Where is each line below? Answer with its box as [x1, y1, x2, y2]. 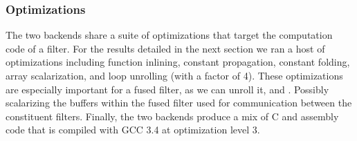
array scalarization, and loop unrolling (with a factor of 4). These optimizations [6, 68, 343, 82]
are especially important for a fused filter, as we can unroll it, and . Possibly [6, 82, 329, 96]
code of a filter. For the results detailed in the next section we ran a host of [6, 41, 325, 55]
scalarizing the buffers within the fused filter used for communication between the [6, 95, 352, 110]
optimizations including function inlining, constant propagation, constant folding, [6, 55, 350, 69]
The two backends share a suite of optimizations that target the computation [6, 28, 333, 42]
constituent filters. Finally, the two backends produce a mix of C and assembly [6, 109, 339, 123]
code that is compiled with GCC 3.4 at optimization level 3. [6, 122, 260, 137]
